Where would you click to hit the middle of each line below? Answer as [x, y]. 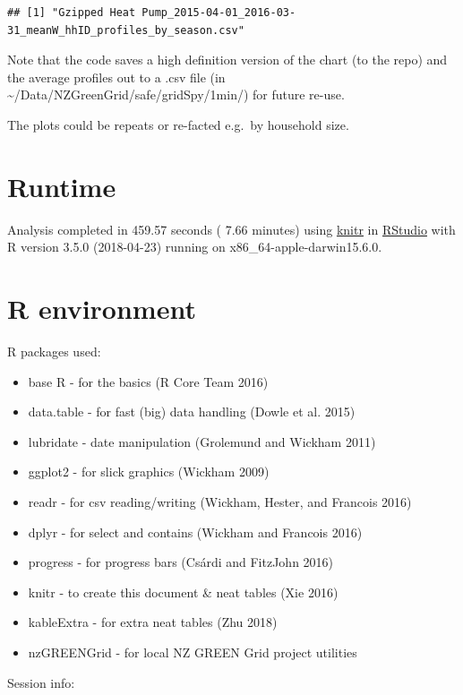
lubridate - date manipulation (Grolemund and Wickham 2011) [202, 441]
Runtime [62, 186]
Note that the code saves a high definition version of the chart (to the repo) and [227, 60]
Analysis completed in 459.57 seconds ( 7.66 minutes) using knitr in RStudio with [231, 229]
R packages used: [54, 351]
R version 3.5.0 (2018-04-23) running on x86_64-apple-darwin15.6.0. [195, 247]
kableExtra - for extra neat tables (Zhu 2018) [153, 622]
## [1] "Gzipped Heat [72, 13]
